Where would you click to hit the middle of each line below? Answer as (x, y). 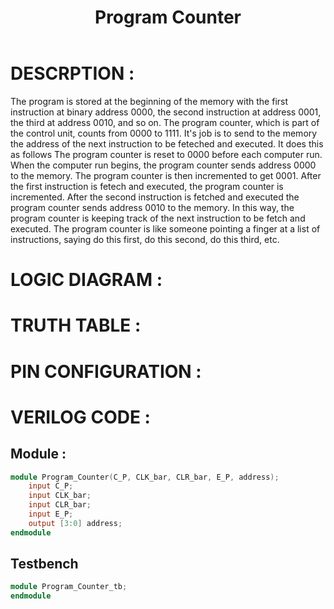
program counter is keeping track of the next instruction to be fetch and (158, 218)
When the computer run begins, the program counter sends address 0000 (163, 165)
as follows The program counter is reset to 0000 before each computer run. (166, 154)
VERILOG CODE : (80, 417)
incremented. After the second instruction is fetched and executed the (155, 197)
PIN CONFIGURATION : (106, 371)
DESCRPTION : (72, 73)
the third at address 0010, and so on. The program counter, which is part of (165, 122)
